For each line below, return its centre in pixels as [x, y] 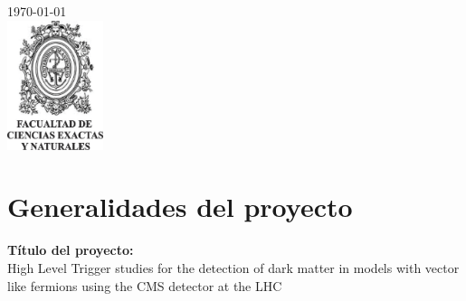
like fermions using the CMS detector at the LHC [145, 285]
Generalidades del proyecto [180, 207]
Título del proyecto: [71, 250]
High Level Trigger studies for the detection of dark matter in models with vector [233, 267]
